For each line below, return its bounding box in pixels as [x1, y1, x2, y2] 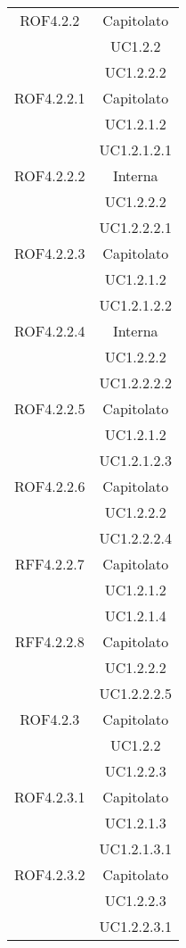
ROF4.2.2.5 [14, 398, 85, 419]
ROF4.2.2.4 [14, 320, 85, 341]
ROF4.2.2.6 [14, 476, 85, 496]
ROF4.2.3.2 [14, 864, 85, 885]
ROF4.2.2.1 [14, 87, 85, 108]
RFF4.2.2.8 [14, 631, 85, 652]
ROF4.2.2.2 [14, 165, 85, 186]
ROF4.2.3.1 [14, 786, 85, 807]
